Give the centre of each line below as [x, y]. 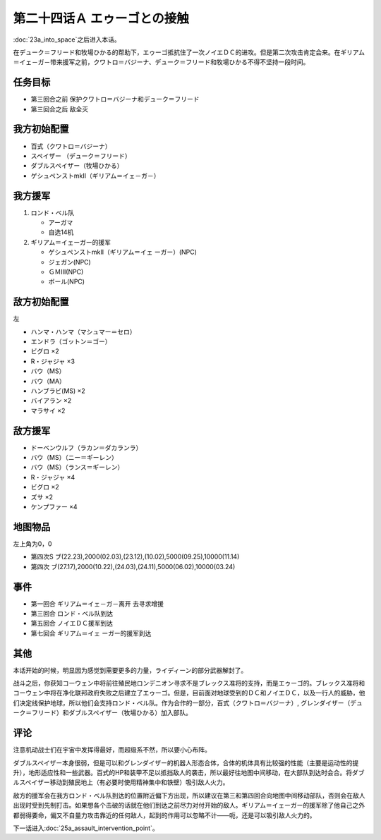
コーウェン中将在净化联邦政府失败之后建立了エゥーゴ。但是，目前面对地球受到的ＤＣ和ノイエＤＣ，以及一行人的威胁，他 [189, 693]
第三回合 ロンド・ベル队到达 [72, 613]
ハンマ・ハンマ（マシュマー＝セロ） [83, 331]
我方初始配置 [41, 129]
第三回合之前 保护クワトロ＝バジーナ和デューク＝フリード [115, 99]
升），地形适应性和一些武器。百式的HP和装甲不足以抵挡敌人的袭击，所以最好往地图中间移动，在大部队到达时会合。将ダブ [189, 772]
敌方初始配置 [41, 302]
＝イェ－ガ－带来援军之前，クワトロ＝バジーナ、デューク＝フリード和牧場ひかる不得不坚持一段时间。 [161, 62]
